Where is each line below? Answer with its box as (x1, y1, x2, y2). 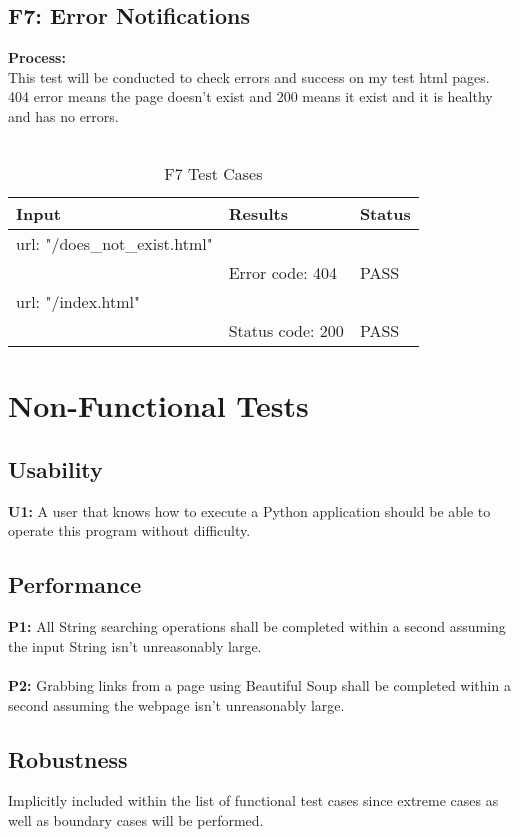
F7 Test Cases (164, 162, 263, 186)
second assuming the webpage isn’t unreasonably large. (8, 694, 345, 715)
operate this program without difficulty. (8, 520, 251, 541)
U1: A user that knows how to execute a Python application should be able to (8, 500, 491, 521)
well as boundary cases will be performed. (8, 809, 264, 830)
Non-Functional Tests (8, 385, 309, 426)
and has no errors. (8, 105, 119, 126)
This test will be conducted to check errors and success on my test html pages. (8, 66, 490, 87)
